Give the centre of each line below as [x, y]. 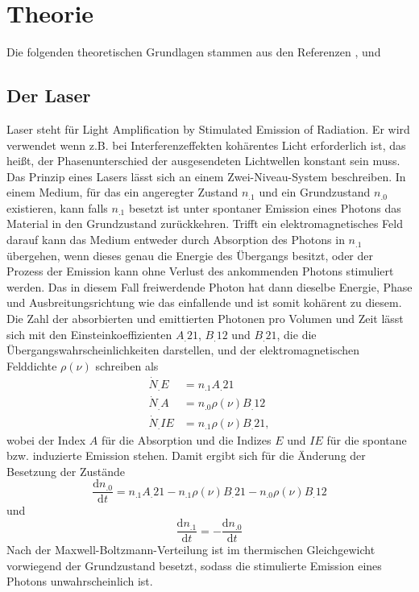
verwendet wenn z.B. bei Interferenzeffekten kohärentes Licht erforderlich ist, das [206, 145]
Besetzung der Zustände [66, 471]
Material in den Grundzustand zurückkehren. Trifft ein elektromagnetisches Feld [205, 224]
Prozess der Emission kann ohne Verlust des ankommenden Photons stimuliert [200, 271]
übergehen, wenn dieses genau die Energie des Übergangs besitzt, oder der [190, 255]
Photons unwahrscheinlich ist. [80, 581]
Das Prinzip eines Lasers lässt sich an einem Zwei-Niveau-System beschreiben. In [206, 176]
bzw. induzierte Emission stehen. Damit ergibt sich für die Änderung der [186, 455]
